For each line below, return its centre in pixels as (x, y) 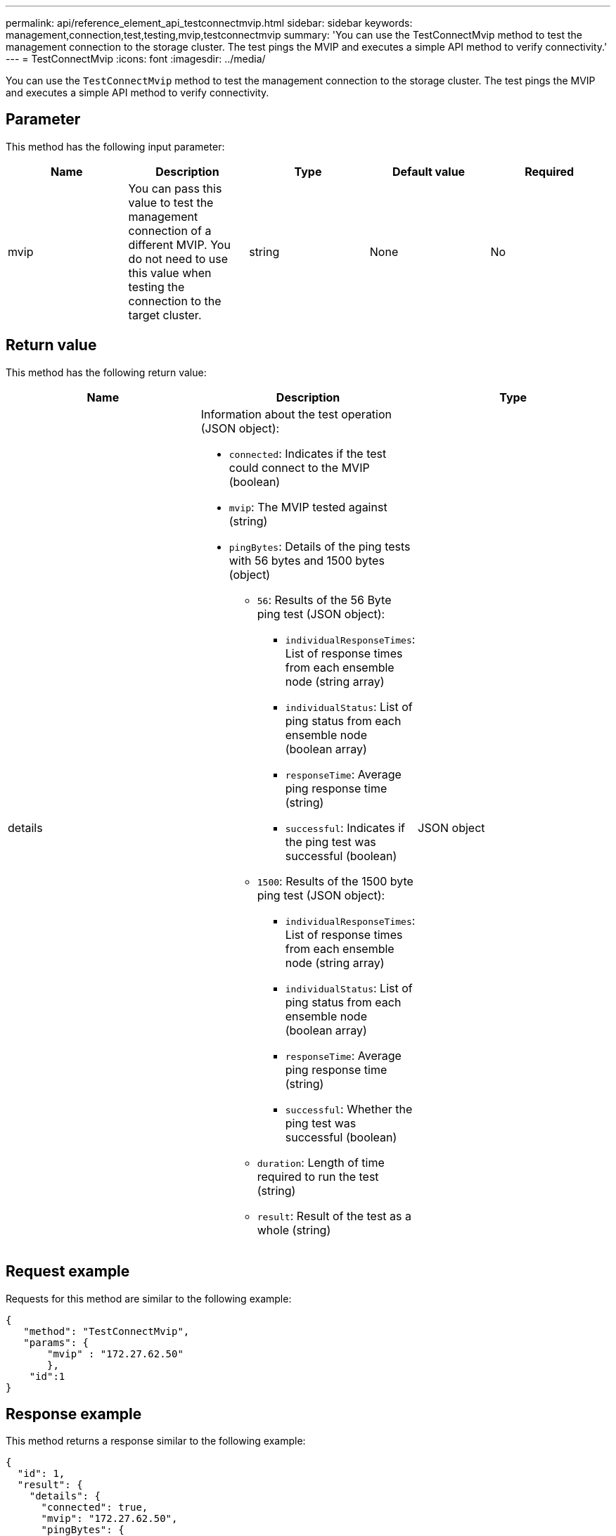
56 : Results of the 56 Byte (324, 600)
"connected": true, (95, 1508)
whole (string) (294, 1230)
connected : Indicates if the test (308, 453)
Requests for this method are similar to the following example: (149, 1298)
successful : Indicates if (345, 827)
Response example (74, 1414)
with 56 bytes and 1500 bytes (307, 560)
